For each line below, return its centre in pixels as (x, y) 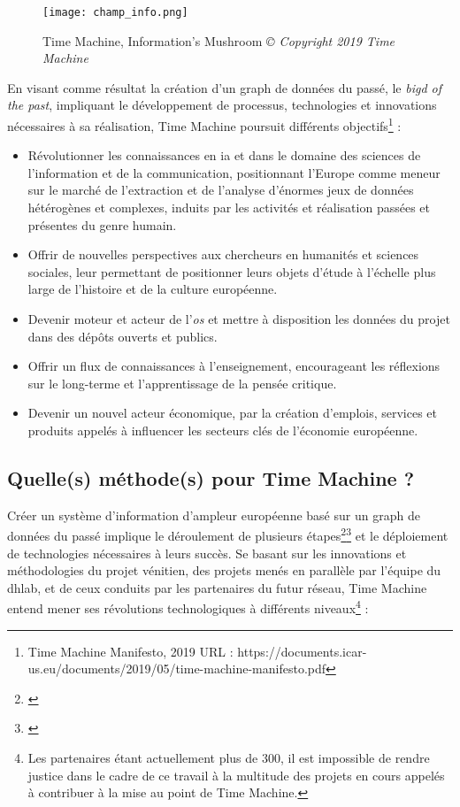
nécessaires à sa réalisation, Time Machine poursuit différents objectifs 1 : (204, 124)
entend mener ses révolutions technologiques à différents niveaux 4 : (188, 607)
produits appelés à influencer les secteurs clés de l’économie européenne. (223, 430)
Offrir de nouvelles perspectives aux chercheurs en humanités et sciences (223, 254)
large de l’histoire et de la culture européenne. (153, 289)
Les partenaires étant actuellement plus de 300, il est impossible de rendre (229, 758)
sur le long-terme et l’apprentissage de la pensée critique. (182, 383)
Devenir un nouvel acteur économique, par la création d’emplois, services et (233, 413)
